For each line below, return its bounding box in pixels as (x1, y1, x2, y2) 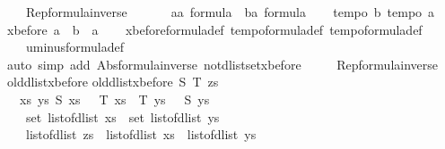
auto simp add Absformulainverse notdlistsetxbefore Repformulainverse (6, 54, 439, 73)
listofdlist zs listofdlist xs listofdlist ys (25, 125, 257, 144)
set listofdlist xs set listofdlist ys (25, 107, 220, 126)
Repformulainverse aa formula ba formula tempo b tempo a (25, 3, 435, 21)
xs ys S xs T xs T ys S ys (19, 89, 210, 108)
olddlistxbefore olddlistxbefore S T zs (6, 72, 219, 91)
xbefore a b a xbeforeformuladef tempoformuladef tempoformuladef (6, 20, 423, 38)
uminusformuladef (25, 37, 125, 56)
